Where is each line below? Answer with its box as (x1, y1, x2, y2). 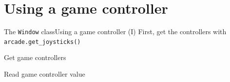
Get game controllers (4, 52, 66, 62)
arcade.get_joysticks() (4, 38, 81, 45)
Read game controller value (4, 69, 85, 79)
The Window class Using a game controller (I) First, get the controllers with (4, 26, 227, 37)
